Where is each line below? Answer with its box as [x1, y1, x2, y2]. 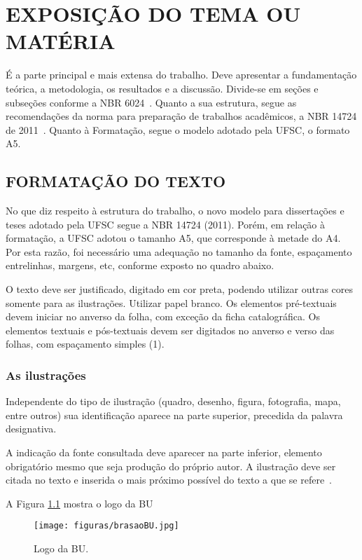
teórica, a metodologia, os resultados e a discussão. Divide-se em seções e [6, 81, 319, 95]
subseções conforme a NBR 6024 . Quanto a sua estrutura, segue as [6, 95, 297, 109]
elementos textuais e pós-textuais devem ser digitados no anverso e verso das [6, 322, 335, 337]
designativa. [6, 421, 57, 436]
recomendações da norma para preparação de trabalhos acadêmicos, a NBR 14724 [6, 109, 357, 123]
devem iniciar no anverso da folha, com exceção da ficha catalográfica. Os [6, 309, 321, 324]
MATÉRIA [6, 27, 116, 55]
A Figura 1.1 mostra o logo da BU [6, 496, 153, 510]
